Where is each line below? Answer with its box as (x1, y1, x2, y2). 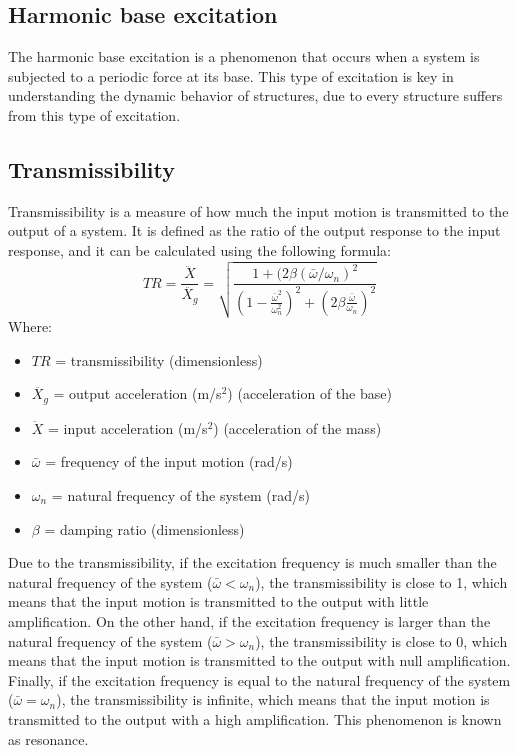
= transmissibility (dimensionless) (55, 349, 263, 370)
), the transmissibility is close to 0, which (255, 630, 508, 651)
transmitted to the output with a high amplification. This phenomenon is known (8, 708, 502, 729)
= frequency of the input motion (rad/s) (45, 451, 293, 472)
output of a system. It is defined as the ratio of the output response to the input (8, 220, 501, 241)
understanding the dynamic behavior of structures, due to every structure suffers (8, 85, 503, 106)
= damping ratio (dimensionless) (44, 518, 245, 539)
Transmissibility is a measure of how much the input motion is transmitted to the (8, 200, 509, 221)
